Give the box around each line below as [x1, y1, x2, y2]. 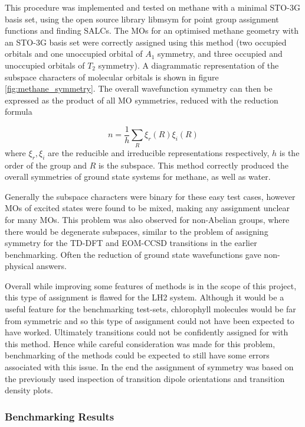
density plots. [5, 384, 53, 396]
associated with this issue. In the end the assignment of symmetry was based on [5, 361, 294, 373]
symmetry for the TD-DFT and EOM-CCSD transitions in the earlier [5, 237, 257, 249]
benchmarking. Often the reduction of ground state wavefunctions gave [5, 248, 261, 260]
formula [5, 105, 32, 118]
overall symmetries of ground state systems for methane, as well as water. [5, 170, 271, 183]
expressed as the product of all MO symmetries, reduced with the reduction [5, 93, 278, 106]
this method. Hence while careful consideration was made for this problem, [5, 337, 276, 350]
